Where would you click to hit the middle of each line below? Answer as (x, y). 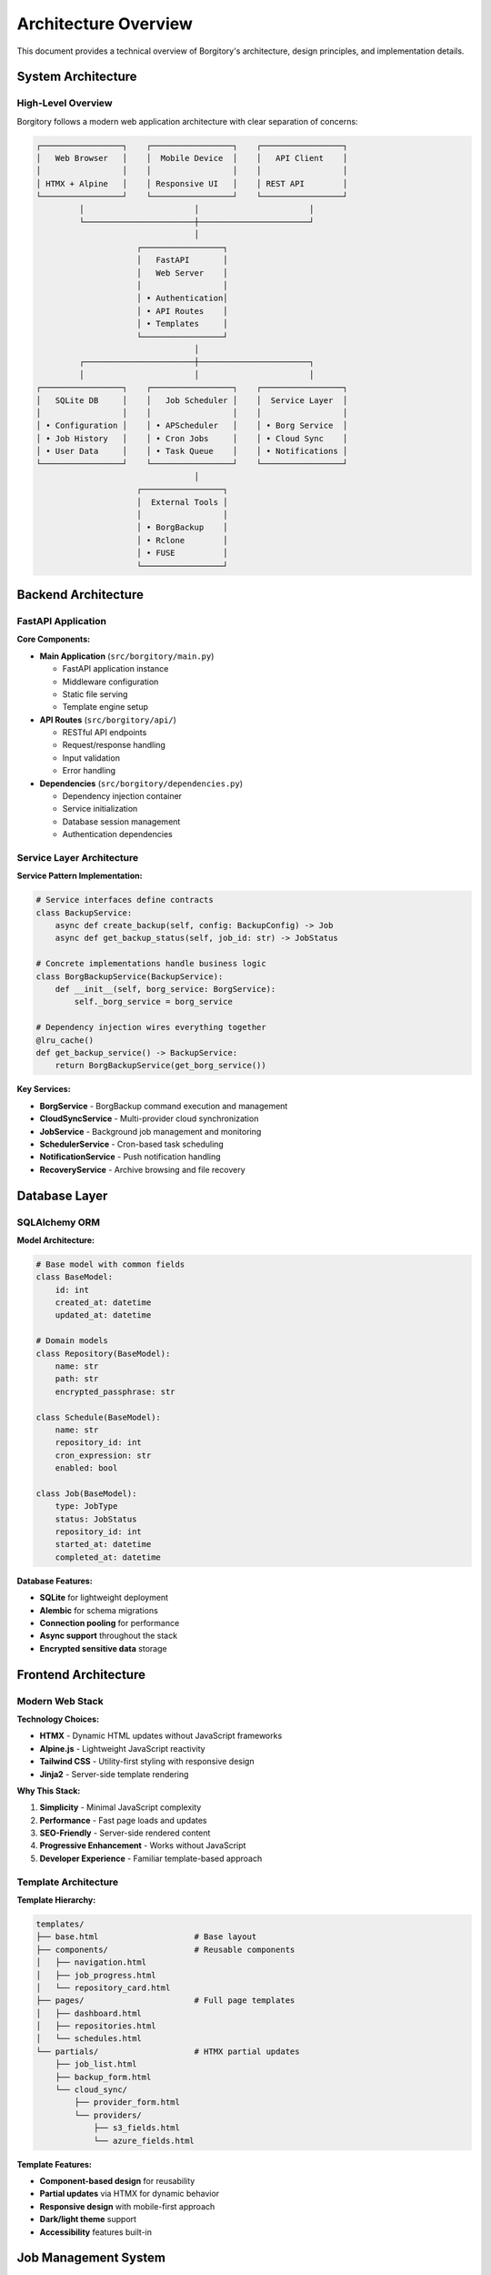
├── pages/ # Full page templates (165, 2001)
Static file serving (95, 694)
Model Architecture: (56, 1240)
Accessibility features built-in (95, 2232)
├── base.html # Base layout (146, 1937)
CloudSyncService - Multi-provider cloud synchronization (149, 1118)
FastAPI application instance (115, 669)
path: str (77, 1379)
